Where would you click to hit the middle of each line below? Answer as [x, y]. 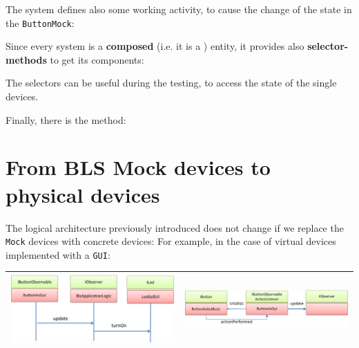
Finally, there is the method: [66, 119]
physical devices [83, 194]
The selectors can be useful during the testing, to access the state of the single [171, 83]
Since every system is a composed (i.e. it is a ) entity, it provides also [155, 46]
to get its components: [97, 59]
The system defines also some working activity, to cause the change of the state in [179, 9]
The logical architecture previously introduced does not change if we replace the [175, 227]
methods [26, 59]
